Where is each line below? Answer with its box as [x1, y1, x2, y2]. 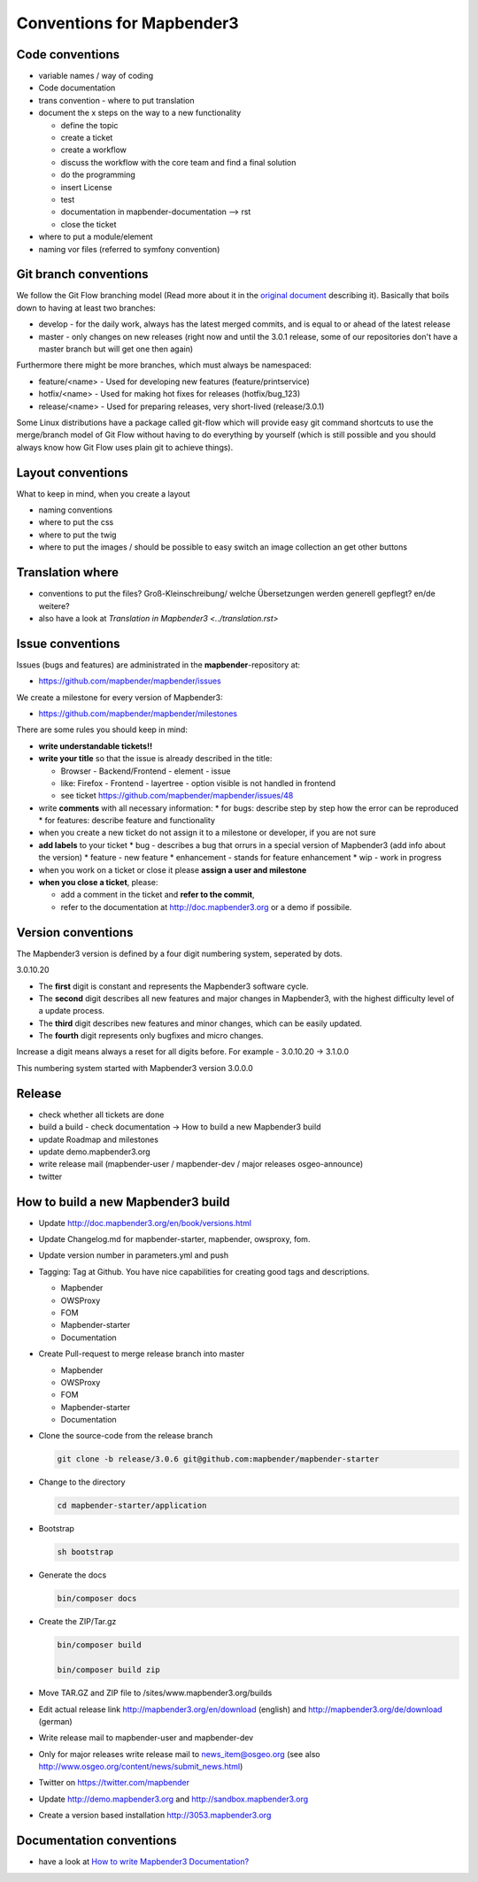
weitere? [38, 600, 70, 611]
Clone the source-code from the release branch [38, 1431, 213, 1441]
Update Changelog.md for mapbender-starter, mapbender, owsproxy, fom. [38, 1234, 311, 1245]
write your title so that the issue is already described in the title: [38, 753, 273, 764]
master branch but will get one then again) [38, 343, 194, 354]
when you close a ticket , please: [38, 877, 158, 888]
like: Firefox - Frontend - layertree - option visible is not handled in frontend [60, 777, 336, 788]
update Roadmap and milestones [38, 1134, 159, 1145]
